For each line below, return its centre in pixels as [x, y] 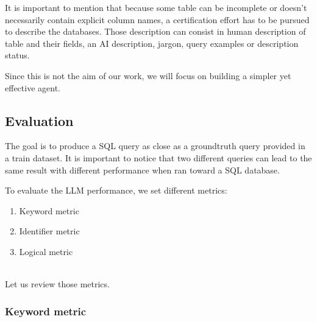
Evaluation [39, 120]
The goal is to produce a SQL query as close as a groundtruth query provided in [155, 146]
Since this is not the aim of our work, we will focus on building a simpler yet [148, 75]
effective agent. [33, 87]
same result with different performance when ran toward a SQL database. [142, 170]
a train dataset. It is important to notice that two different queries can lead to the [158, 157]
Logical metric [46, 251]
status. [17, 55]
